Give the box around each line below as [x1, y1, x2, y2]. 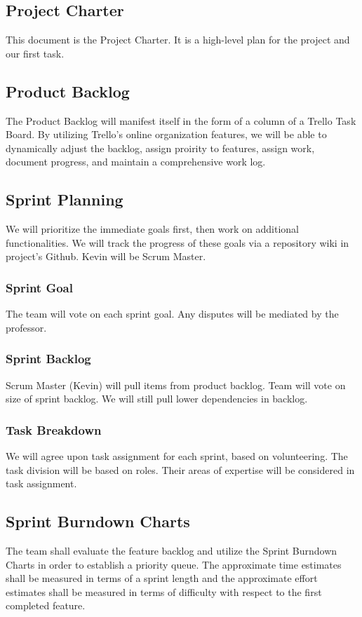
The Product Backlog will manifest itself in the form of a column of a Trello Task [6, 113, 356, 128]
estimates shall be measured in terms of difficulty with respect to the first [6, 584, 322, 599]
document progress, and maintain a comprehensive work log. [6, 154, 266, 169]
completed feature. [6, 598, 86, 613]
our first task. [6, 46, 65, 60]
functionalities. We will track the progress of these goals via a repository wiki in [6, 235, 349, 250]
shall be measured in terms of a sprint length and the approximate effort [6, 571, 318, 585]
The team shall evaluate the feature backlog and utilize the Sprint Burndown [6, 543, 337, 557]
